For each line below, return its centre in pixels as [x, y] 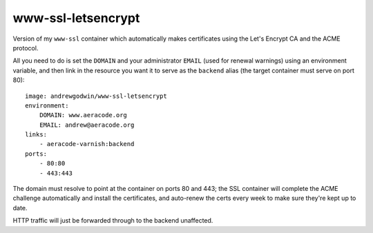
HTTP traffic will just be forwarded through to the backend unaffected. [113, 221]
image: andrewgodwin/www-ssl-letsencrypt [96, 96]
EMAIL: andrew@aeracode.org [87, 125]
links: [36, 135]
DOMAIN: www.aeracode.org [83, 115]
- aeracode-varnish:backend [87, 144]
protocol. [26, 48]
